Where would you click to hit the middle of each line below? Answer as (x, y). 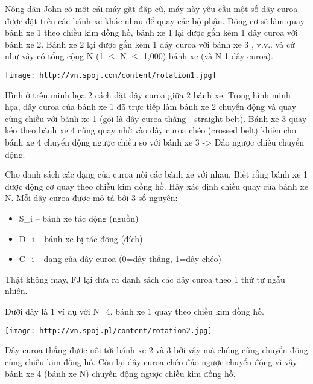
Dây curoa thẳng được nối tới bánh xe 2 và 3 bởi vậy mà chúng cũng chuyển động (156, 350)
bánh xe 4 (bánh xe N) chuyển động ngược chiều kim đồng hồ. (120, 373)
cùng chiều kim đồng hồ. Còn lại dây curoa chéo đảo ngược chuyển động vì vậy (151, 361)
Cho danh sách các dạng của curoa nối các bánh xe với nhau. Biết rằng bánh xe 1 (156, 174)
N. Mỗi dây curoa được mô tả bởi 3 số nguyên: (91, 198)
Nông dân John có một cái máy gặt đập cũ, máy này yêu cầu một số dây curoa (151, 8)
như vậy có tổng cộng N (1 (54, 56)
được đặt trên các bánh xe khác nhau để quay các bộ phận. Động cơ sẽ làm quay (155, 20)
